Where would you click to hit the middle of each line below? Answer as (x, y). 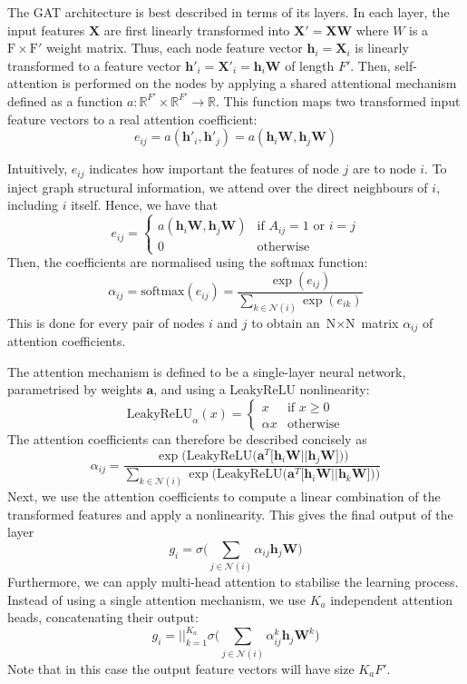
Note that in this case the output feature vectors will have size (181, 668)
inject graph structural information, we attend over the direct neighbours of (218, 187)
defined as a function (65, 100)
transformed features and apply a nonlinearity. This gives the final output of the (230, 514)
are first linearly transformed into (197, 30)
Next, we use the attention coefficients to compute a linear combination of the (224, 496)
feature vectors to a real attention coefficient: (132, 119)
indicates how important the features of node (214, 169)
